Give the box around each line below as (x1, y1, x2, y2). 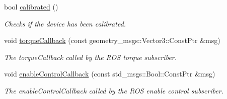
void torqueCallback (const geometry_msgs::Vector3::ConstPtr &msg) (4, 35, 220, 45)
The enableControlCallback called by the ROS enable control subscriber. (4, 85, 224, 95)
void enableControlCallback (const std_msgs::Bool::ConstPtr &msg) (4, 68, 215, 79)
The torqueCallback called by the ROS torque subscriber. (4, 51, 177, 62)
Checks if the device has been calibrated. (4, 18, 126, 28)
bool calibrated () (4, 1, 58, 11)
